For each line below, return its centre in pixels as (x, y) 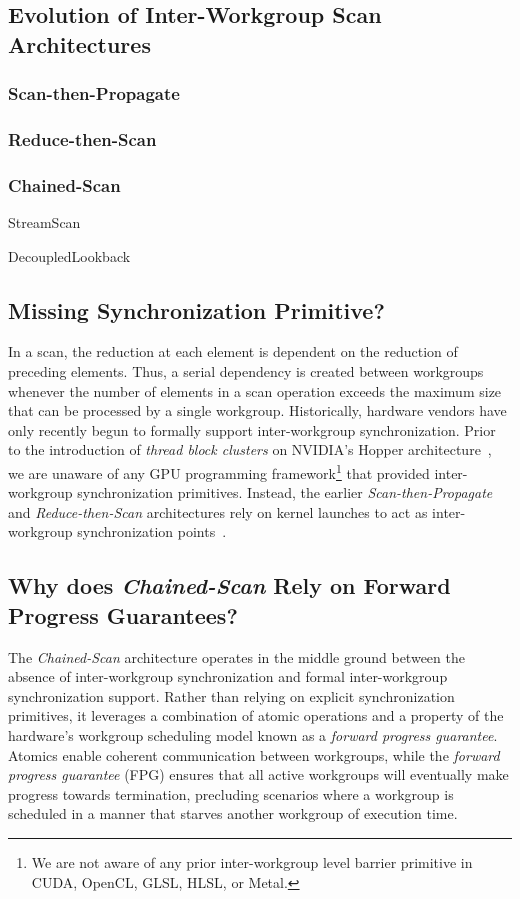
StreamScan (44, 222)
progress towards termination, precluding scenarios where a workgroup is (231, 793)
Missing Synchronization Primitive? (196, 309)
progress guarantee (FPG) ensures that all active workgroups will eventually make (258, 774)
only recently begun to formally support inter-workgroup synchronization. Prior (252, 429)
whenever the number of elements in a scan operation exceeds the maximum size (255, 390)
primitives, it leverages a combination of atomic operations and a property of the (256, 715)
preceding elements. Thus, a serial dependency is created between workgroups (246, 371)
